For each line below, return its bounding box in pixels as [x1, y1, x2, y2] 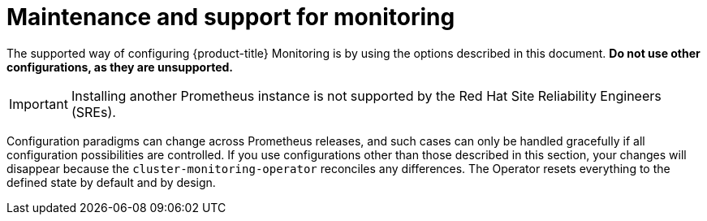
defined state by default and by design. [6, 175, 216, 189]
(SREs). [71, 103, 116, 120]
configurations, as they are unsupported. [6, 59, 234, 74]
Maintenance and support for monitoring [6, 3, 455, 31]
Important [9, 95, 68, 112]
